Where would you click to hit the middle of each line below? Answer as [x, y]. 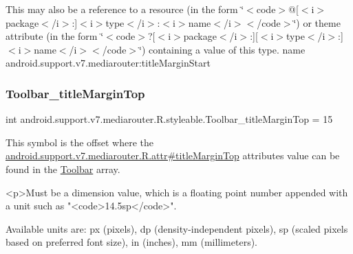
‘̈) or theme [317, 22]
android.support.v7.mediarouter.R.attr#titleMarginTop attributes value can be [173, 155]
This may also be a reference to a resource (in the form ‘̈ [125, 9]
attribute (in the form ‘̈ [55, 36]
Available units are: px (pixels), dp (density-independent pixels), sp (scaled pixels [177, 228]
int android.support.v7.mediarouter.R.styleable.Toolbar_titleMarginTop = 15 [169, 119]
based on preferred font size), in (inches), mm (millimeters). [132, 242]
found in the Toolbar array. [63, 169]
